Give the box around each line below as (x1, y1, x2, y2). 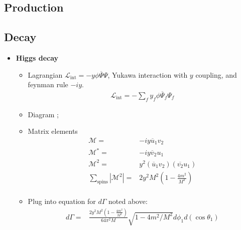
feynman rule (28, 79, 68, 90)
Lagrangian (28, 69, 63, 80)
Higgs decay (16, 52, 59, 63)
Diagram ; (28, 109, 59, 119)
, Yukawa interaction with (107, 69, 188, 80)
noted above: (108, 196, 148, 206)
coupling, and (195, 69, 237, 80)
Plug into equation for (28, 196, 96, 206)
